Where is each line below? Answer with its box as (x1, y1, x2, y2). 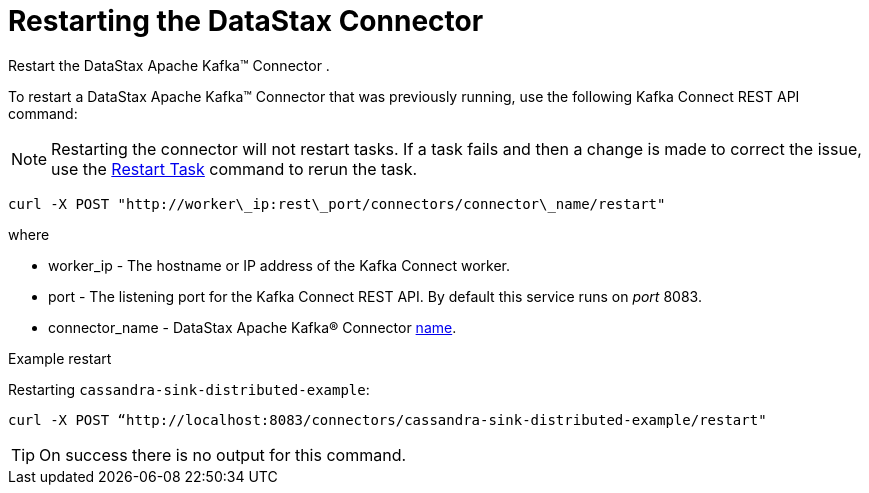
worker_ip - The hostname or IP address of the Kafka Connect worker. (48, 256, 511, 274)
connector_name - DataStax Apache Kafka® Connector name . (48, 318, 457, 336)
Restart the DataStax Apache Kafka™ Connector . (8, 56, 330, 74)
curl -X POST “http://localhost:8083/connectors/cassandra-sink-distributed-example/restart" (8, 411, 767, 428)
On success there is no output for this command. (39, 444, 407, 465)
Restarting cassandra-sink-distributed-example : (8, 380, 370, 398)
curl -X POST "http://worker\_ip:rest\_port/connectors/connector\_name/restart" (8, 195, 666, 212)
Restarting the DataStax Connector (8, 4, 484, 38)
